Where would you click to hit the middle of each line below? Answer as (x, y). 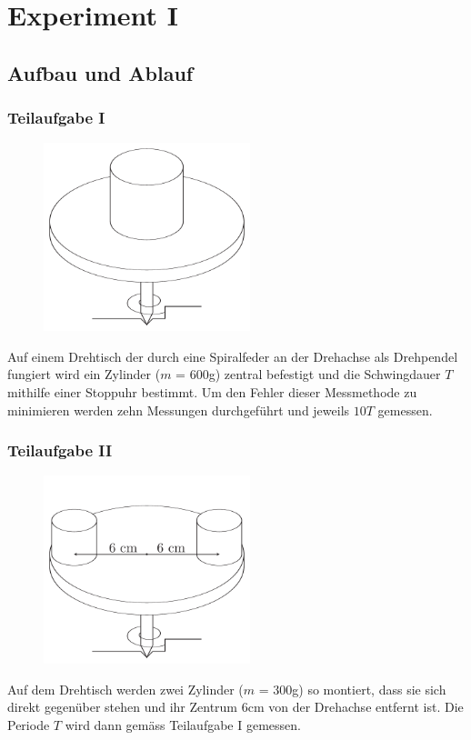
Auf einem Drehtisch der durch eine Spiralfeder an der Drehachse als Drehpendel (233, 356)
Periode (29, 725)
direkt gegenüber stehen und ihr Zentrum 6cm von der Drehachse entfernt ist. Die (235, 707)
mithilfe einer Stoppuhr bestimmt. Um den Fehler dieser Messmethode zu (212, 392)
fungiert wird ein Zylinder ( (84, 374)
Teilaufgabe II (60, 450)
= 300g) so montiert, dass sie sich (352, 689)
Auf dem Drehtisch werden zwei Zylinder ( (125, 689)
